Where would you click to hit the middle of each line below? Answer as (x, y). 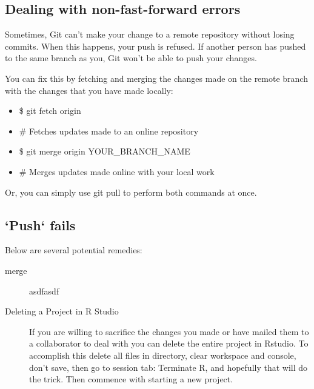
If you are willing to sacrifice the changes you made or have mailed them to (169, 331)
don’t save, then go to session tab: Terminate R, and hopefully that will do (169, 367)
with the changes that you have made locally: (89, 90)
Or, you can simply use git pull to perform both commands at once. (131, 192)
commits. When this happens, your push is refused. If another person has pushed (155, 46)
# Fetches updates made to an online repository (109, 131)
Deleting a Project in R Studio (62, 311)
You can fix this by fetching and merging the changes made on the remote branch (156, 78)
